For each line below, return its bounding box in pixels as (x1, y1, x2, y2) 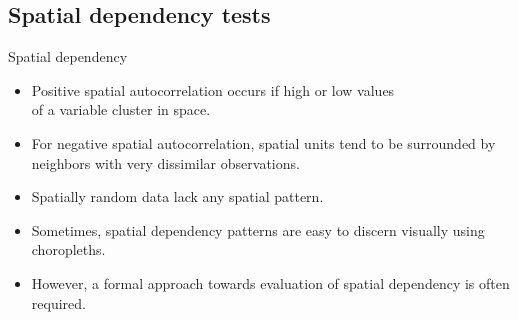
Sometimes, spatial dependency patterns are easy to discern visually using (31, 219, 485, 240)
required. (31, 292, 86, 313)
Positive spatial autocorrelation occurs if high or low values (31, 79, 395, 100)
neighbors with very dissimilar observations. (31, 152, 300, 173)
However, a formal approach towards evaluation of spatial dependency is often (31, 272, 510, 293)
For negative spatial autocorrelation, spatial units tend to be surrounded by (31, 132, 496, 153)
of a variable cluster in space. (31, 99, 211, 120)
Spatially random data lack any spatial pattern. (31, 186, 324, 207)
